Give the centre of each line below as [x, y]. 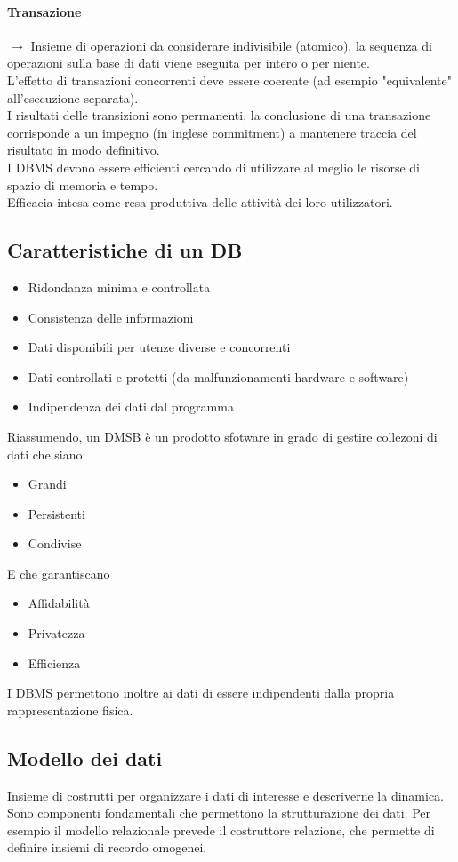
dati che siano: [47, 454]
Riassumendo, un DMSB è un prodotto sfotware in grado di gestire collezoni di [222, 436]
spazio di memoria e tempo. [83, 184]
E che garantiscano [59, 573]
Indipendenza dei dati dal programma [131, 407]
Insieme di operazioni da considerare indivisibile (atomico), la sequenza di [231, 45]
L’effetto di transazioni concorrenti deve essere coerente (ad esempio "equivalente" [229, 80]
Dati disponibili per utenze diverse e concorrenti [159, 347]
